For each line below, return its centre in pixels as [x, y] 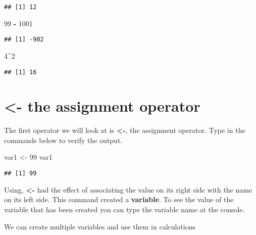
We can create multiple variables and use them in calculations [100, 226]
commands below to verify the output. [63, 140]
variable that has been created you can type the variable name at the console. [124, 209]
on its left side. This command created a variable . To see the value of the [119, 199]
